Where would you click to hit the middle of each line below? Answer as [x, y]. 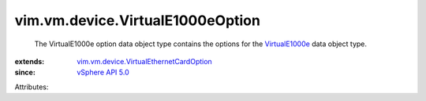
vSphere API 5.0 [103, 72]
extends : [30, 61]
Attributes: [32, 87]
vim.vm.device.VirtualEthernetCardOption [144, 61]
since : [25, 72]
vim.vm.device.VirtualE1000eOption [137, 20]
